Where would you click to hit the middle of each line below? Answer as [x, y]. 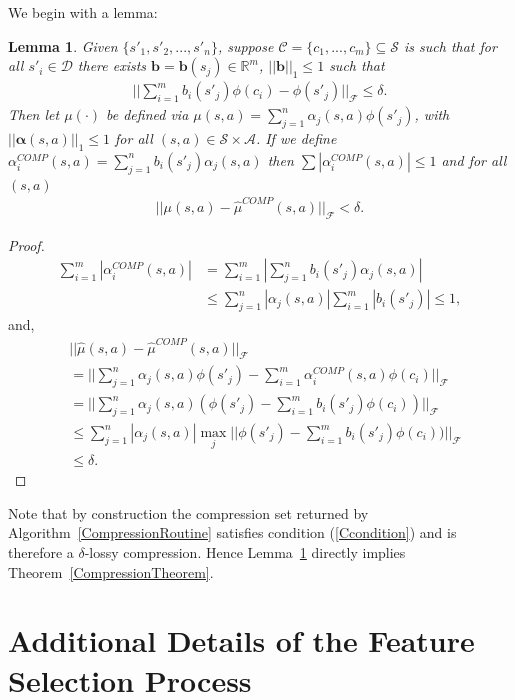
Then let [34, 114]
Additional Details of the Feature [241, 640]
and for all [474, 159]
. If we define [296, 138]
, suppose [245, 45]
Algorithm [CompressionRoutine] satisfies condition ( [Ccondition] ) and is [232, 532]
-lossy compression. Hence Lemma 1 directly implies [245, 552]
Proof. [26, 244]
